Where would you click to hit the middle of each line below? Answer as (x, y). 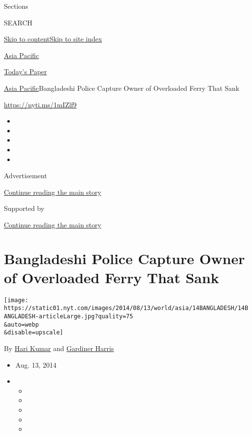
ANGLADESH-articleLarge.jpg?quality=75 (68, 317)
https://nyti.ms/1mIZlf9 (40, 104)
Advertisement (26, 176)
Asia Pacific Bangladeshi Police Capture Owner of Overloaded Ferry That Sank (122, 88)
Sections (16, 6)
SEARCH (18, 22)
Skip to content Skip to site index (53, 39)
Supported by (24, 208)
